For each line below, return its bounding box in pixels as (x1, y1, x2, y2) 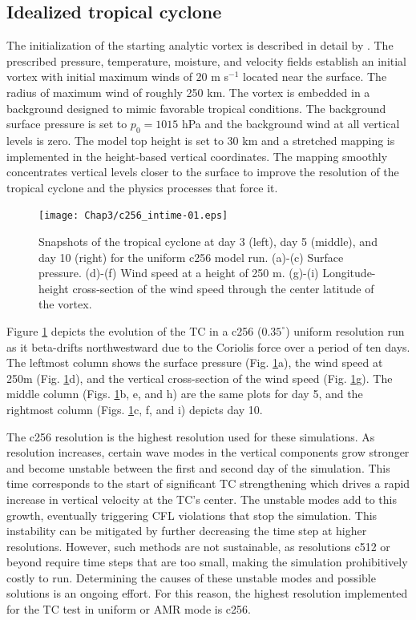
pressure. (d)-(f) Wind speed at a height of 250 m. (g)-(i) (38, 264, 319, 281)
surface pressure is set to (6, 115, 127, 132)
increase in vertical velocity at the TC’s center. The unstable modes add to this (6, 490, 397, 507)
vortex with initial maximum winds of (6, 68, 192, 85)
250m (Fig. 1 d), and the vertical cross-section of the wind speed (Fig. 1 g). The (6, 369, 393, 386)
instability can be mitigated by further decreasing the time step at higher (6, 522, 367, 539)
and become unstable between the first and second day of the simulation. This (6, 459, 390, 476)
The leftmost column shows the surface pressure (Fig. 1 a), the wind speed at (6, 354, 383, 371)
